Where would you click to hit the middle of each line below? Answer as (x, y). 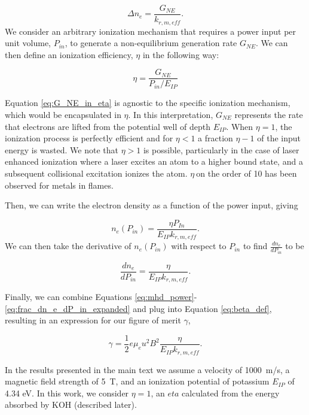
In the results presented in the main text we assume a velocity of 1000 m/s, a (147, 369)
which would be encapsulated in (63, 114)
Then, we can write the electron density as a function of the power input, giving (152, 205)
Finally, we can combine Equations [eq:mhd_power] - (101, 297)
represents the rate (269, 114)
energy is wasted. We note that (62, 149)
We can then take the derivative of (68, 246)
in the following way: (181, 54)
